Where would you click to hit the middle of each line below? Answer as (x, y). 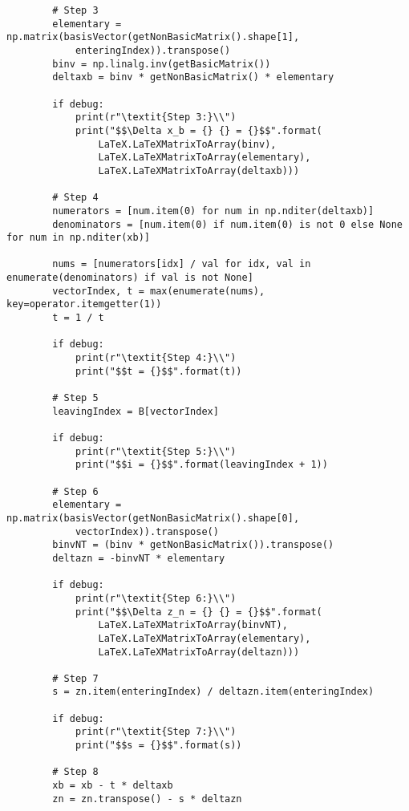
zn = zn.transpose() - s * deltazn (147, 799)
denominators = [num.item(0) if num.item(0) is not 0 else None (227, 224)
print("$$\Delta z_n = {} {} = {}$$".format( (198, 612)
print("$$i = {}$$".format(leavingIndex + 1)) (201, 465)
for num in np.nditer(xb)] (78, 238)
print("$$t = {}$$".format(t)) (158, 371)
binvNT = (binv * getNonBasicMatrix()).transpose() (193, 545)
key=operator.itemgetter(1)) (84, 304)
